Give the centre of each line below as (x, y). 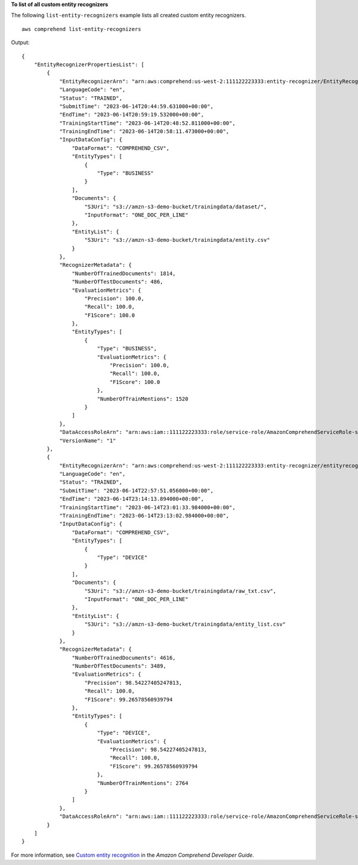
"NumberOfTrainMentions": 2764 (143, 783)
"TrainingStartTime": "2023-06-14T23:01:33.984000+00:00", (147, 507)
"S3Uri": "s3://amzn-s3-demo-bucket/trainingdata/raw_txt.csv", (180, 591)
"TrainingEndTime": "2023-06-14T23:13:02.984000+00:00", (144, 516)
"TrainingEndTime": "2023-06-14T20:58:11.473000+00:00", (144, 132)
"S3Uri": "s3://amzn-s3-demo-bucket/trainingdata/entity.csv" (177, 240)
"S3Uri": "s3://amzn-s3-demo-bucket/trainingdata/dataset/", (176, 207)
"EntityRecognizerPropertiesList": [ (89, 64)
